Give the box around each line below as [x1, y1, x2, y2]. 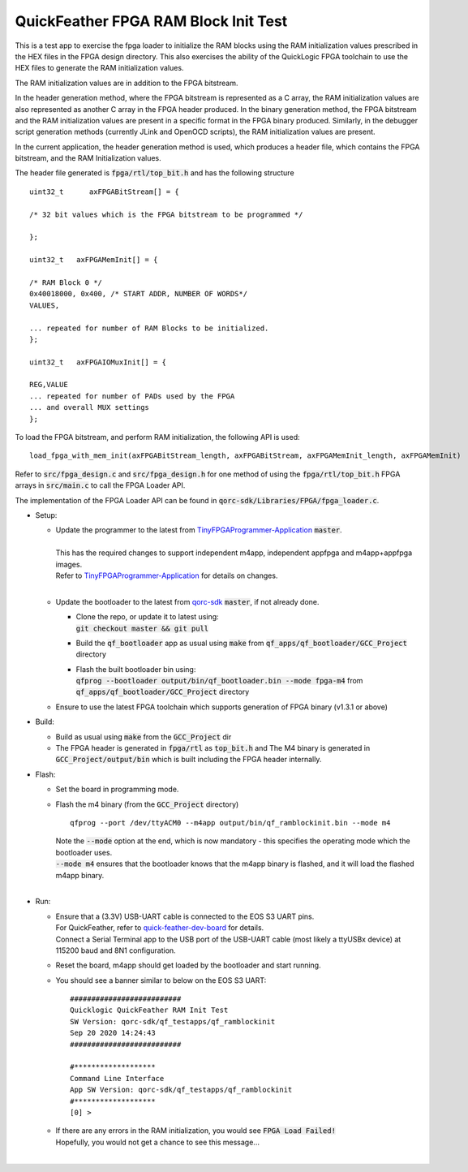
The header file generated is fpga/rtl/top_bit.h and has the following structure [15, 168, 295, 178]
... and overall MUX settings [29, 403, 150, 412]
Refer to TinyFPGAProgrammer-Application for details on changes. [55, 571, 278, 580]
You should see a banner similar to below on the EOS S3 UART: [55, 975, 267, 985]
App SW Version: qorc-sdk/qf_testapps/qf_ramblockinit [70, 1085, 293, 1095]
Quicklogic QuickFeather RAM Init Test [70, 1006, 229, 1015]
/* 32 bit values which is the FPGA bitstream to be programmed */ [29, 209, 303, 219]
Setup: [35, 511, 58, 519]
